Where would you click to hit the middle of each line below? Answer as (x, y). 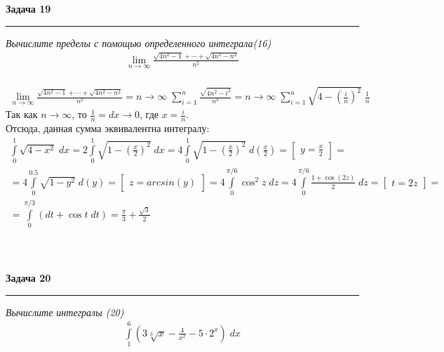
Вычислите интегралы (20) (65, 312)
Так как (22, 114)
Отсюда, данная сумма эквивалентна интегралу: (108, 128)
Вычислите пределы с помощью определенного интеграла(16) (139, 43)
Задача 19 (28, 8)
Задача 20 (28, 277)
